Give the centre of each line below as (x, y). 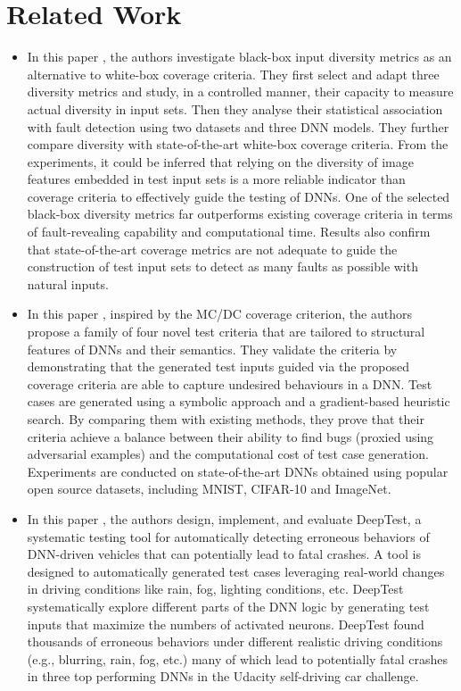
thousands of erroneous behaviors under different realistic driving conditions (235, 641)
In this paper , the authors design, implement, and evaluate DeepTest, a (224, 518)
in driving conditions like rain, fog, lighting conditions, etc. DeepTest (215, 589)
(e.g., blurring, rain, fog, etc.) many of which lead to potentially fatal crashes (238, 658)
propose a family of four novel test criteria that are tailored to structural (226, 332)
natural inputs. (68, 283)
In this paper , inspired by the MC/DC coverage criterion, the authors (219, 314)
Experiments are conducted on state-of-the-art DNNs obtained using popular (238, 471)
